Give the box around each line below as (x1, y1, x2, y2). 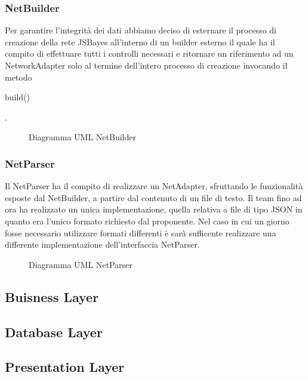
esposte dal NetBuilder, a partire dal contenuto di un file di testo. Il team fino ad (5, 191, 302, 204)
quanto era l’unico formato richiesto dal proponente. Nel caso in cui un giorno (5, 214, 289, 227)
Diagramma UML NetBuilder (29, 131, 136, 143)
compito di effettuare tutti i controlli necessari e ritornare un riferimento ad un (5, 47, 294, 60)
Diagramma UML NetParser (29, 258, 133, 270)
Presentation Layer (5, 358, 125, 376)
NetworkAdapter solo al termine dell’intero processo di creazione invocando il (5, 59, 288, 71)
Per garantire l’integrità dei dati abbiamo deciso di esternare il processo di (5, 24, 276, 36)
